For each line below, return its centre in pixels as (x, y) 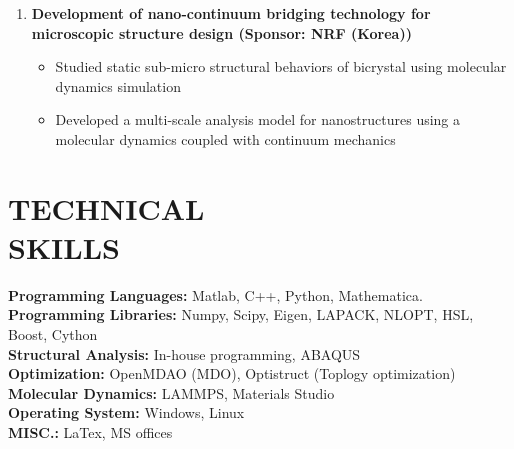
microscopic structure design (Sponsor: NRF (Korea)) (221, 32)
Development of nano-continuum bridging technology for (231, 13)
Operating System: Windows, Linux (126, 412)
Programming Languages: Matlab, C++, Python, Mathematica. (215, 294)
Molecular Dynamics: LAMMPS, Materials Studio (171, 392)
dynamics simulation (118, 85)
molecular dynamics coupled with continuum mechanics (225, 138)
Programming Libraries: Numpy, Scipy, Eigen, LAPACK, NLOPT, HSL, (241, 314)
